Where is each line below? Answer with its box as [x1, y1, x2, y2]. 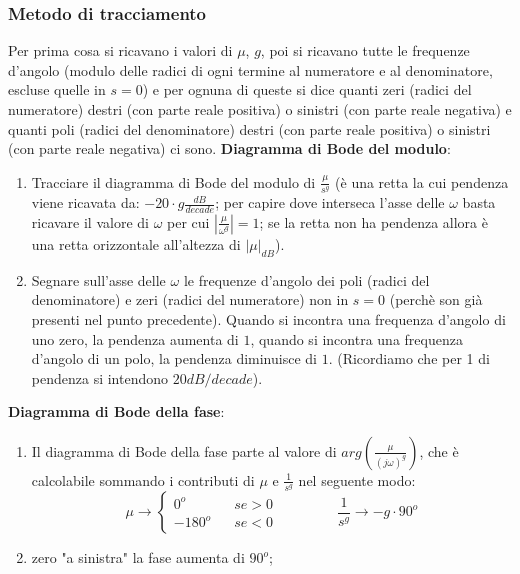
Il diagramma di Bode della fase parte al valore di [31, 440, 337, 461]
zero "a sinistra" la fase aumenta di [31, 547, 245, 568]
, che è [419, 440, 459, 461]
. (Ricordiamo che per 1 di [328, 348, 490, 369]
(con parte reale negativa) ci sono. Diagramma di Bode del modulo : [8, 138, 451, 159]
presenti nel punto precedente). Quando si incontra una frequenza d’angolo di [31, 308, 506, 329]
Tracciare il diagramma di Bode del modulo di [31, 171, 316, 192]
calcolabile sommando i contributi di [31, 469, 255, 490]
